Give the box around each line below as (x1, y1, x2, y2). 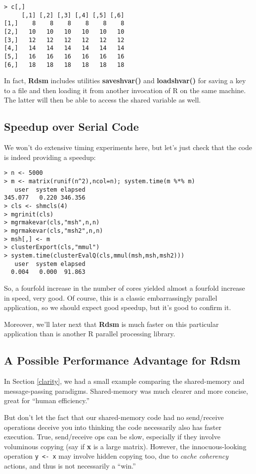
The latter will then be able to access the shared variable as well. (4, 95, 201, 105)
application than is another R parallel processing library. (4, 328, 175, 339)
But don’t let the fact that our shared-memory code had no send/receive (4, 412, 224, 422)
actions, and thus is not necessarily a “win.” (4, 460, 136, 471)
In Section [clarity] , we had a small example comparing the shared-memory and (4, 376, 245, 386)
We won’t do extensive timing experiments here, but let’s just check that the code (4, 142, 253, 153)
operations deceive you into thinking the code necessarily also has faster (4, 421, 222, 432)
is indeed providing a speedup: (4, 152, 96, 162)
